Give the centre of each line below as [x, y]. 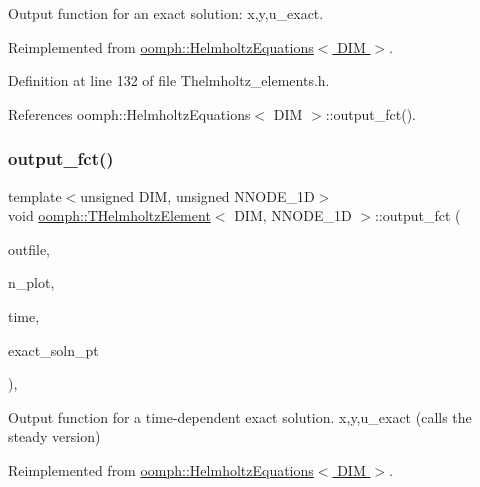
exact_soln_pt [53, 349]
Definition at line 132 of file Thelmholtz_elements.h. [169, 80]
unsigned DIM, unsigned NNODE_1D [197, 195]
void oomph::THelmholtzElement [109, 215]
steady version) [54, 436]
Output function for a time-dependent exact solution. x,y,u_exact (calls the [240, 416]
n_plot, [31, 282]
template [35, 195]
